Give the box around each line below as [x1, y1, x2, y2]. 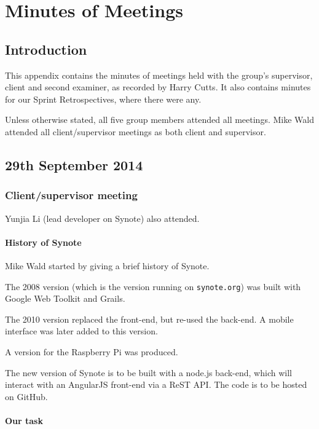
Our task [5, 414, 43, 427]
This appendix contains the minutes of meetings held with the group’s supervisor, [5, 68, 313, 81]
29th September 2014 [5, 155, 143, 174]
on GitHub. [5, 390, 48, 403]
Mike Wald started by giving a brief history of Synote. [5, 259, 210, 272]
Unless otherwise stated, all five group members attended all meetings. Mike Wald [5, 113, 314, 126]
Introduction [5, 39, 87, 58]
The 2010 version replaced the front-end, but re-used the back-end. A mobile [5, 312, 294, 325]
